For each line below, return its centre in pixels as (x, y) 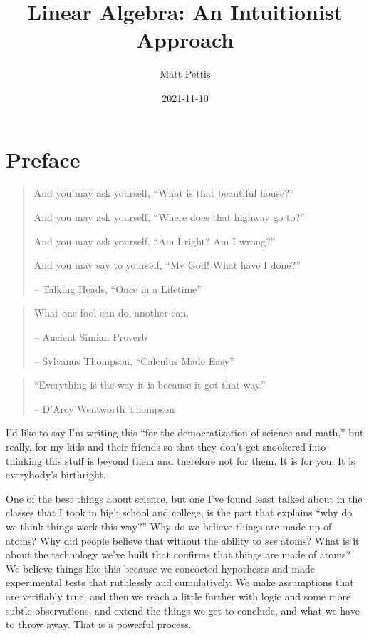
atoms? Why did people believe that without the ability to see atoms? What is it (183, 540)
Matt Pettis (185, 74)
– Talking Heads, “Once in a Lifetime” (118, 288)
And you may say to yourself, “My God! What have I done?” (167, 265)
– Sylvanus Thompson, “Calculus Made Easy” (134, 360)
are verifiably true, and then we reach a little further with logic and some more (178, 596)
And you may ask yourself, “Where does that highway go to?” (169, 217)
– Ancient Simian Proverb (90, 337)
